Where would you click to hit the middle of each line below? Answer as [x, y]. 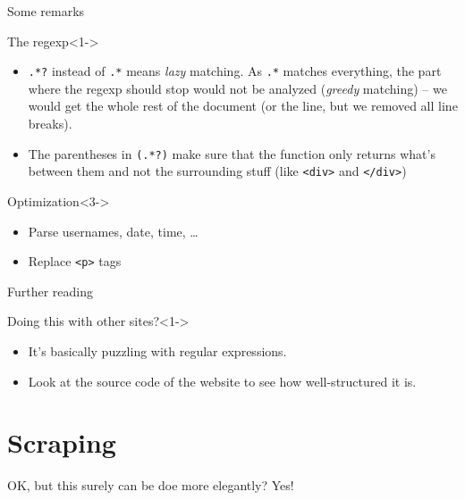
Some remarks [46, 11]
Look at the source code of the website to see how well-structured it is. [222, 381]
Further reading [51, 291]
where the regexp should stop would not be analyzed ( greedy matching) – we [237, 88]
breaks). [50, 124]
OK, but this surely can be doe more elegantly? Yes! [151, 485]
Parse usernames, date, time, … [113, 231]
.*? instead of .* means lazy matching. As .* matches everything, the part [235, 71]
